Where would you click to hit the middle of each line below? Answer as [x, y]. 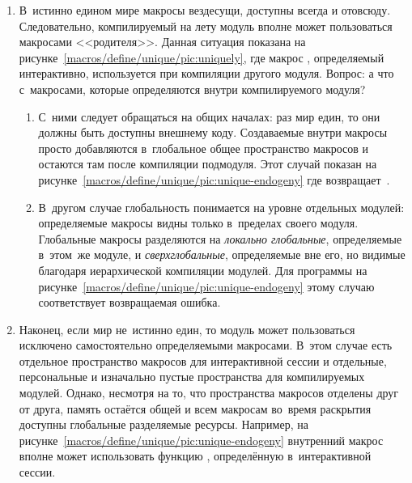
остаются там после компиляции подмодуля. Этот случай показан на [208, 164]
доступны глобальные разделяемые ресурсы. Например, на [164, 424]
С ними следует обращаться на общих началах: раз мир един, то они [209, 116]
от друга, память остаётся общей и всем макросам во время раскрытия [195, 408]
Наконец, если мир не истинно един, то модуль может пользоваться [187, 329]
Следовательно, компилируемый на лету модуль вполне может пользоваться [206, 25]
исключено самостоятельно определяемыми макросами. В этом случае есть [206, 345]
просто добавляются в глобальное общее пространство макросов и [204, 148]
